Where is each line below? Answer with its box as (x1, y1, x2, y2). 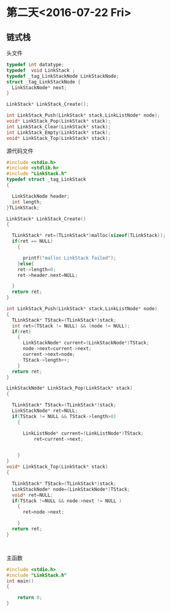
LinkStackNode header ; (12, 193, 70, 199)
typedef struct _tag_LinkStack (6, 176, 86, 183)
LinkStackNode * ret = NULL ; (12, 408, 78, 414)
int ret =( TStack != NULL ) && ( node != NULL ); (12, 323, 131, 329)
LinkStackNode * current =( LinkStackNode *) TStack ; (22, 340, 150, 346)
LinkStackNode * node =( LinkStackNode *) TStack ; (12, 486, 131, 492)
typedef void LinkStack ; (6, 67, 75, 74)
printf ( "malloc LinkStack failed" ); (22, 255, 116, 261)
